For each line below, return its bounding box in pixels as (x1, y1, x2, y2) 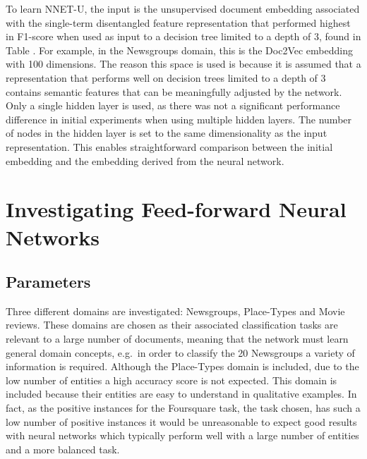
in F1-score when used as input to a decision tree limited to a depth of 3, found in (6, 29, 361, 44)
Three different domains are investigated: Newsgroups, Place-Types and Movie (6, 303, 345, 318)
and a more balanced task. (6, 441, 120, 456)
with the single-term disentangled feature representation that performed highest (6, 15, 351, 30)
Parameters (6, 271, 91, 293)
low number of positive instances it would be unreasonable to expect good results (6, 414, 357, 429)
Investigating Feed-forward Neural (6, 195, 347, 224)
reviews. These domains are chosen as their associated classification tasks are (6, 317, 338, 332)
